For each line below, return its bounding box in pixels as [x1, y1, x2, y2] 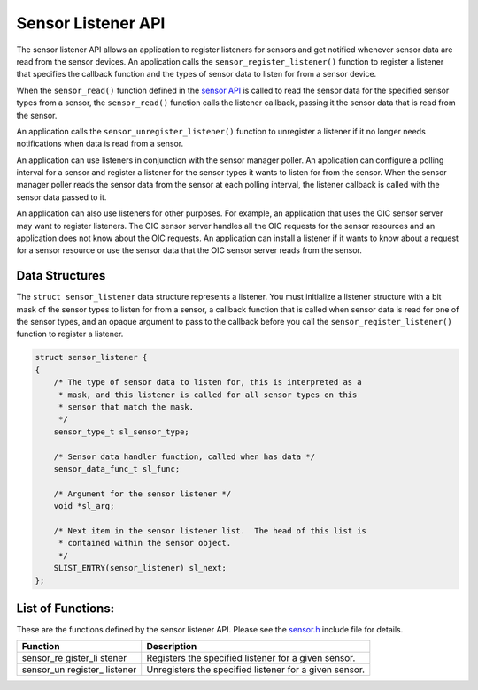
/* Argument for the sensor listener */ [53, 488, 232, 499]
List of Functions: [16, 601, 115, 616]
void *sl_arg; [53, 501, 115, 511]
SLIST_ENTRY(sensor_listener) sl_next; [53, 563, 227, 573]
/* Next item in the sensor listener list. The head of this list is [53, 525, 367, 535]
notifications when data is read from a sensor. [16, 138, 184, 149]
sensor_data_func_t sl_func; [53, 464, 181, 473]
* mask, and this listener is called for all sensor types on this [58, 389, 358, 400]
